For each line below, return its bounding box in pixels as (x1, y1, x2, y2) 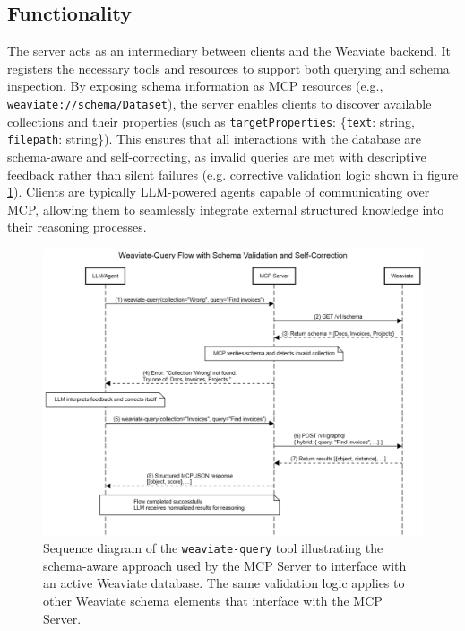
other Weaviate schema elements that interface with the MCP (43, 592, 383, 610)
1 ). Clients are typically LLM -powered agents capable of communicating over (7, 182, 430, 201)
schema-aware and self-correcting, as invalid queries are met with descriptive (7, 146, 426, 165)
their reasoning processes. (7, 217, 147, 236)
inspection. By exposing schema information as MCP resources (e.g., (7, 76, 383, 95)
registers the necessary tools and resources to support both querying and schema (7, 58, 450, 77)
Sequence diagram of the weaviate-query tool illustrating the (43, 539, 383, 557)
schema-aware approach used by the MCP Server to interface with (43, 556, 407, 574)
